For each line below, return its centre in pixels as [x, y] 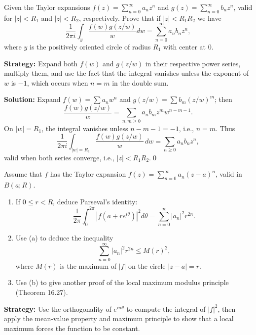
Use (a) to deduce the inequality [64, 238]
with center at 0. [188, 46]
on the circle [147, 265]
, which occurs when [57, 82]
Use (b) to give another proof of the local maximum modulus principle [122, 282]
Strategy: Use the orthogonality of [58, 309]
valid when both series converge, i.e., [59, 157]
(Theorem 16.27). [42, 292]
